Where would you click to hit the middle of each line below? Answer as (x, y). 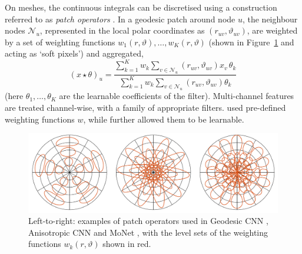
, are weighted (272, 30)
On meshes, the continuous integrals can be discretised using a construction (141, 7)
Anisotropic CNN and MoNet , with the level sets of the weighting (148, 232)
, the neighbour (270, 19)
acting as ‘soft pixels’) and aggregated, (74, 53)
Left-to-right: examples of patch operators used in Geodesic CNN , (148, 221)
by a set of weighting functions (60, 42)
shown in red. (127, 244)
